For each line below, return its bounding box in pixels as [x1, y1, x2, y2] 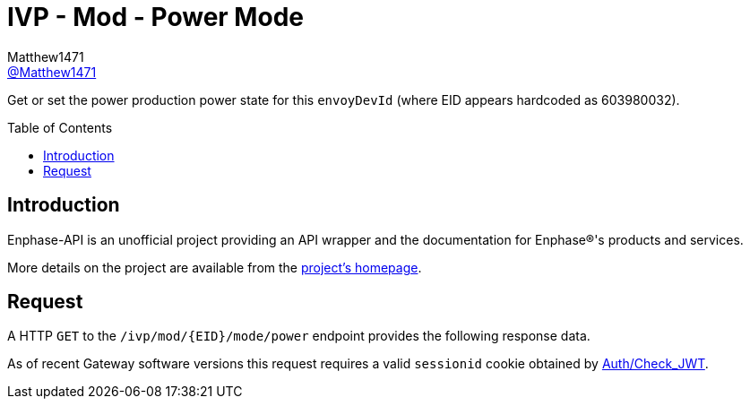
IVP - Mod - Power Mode [7, 2, 304, 32]
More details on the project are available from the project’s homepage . [7, 259, 422, 275]
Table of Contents [7, 119, 113, 135]
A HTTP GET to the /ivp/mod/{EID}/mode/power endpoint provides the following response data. [7, 328, 591, 344]
